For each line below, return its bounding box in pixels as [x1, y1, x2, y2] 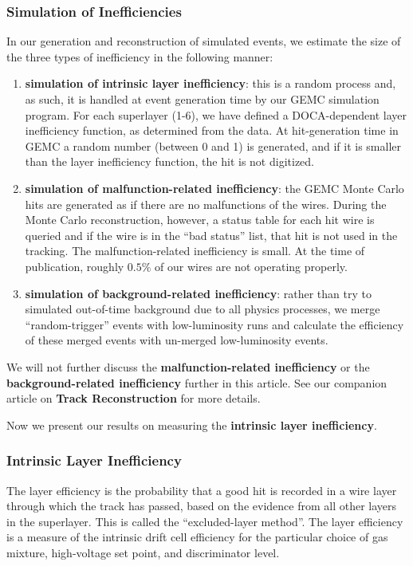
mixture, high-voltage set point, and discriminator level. [6, 544, 280, 560]
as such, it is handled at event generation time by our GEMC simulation [25, 91, 380, 107]
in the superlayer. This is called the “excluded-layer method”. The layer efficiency [6, 513, 403, 529]
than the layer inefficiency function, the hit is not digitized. [25, 153, 314, 170]
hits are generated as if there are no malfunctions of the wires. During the [25, 195, 387, 212]
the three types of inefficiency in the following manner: [6, 48, 273, 65]
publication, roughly [25, 257, 124, 274]
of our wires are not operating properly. [155, 257, 348, 274]
